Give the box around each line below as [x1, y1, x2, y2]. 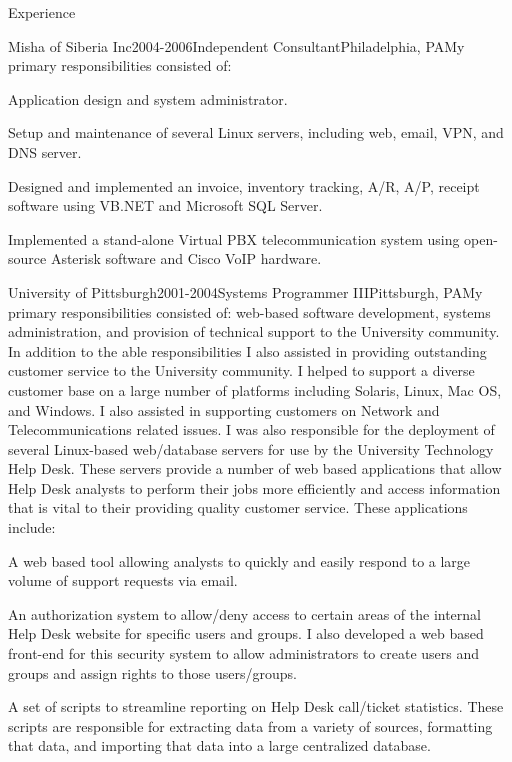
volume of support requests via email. [8, 570, 238, 591]
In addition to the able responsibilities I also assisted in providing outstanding [8, 340, 487, 361]
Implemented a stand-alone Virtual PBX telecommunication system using [8, 228, 460, 249]
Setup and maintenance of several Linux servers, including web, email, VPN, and [8, 122, 504, 143]
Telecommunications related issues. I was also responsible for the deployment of [8, 419, 495, 440]
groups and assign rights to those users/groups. [8, 662, 297, 683]
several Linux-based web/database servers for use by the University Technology [8, 438, 494, 459]
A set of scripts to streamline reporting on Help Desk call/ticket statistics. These [8, 696, 504, 717]
